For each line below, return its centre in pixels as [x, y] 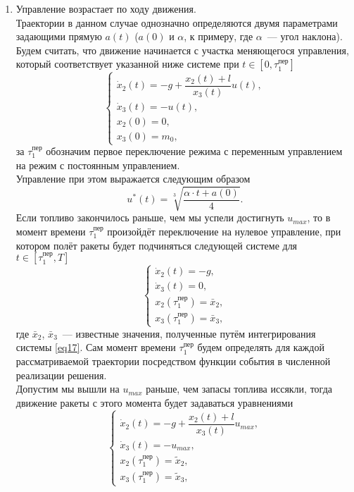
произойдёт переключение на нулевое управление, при [224, 231]
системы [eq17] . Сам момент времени [96, 347]
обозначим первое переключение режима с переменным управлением [194, 151]
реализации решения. [61, 375]
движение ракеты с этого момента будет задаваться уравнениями [154, 402]
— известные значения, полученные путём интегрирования [189, 333]
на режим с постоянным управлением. [98, 165]
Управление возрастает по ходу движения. [106, 8]
